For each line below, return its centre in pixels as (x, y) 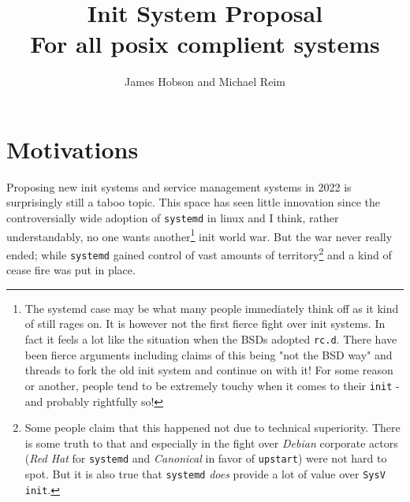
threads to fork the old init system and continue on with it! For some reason (209, 370)
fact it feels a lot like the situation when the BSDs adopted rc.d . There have (211, 339)
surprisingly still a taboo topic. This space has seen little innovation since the (193, 202)
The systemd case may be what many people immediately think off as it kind (212, 308)
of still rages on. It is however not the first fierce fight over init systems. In (205, 324)
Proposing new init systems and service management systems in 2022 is (179, 186)
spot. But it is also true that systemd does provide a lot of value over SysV (205, 473)
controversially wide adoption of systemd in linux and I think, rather (173, 218)
